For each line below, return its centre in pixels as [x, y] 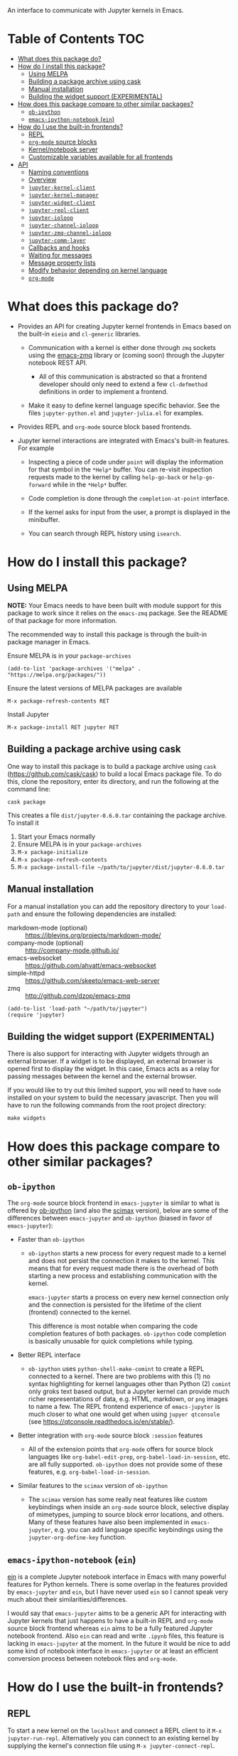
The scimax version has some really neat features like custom [118, 1499]
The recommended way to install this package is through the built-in [107, 634]
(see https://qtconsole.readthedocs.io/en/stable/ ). [102, 1422]
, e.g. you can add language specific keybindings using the [137, 1530]
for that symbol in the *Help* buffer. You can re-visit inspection [120, 469]
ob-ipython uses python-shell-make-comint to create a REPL [116, 1369]
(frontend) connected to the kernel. [80, 1312]
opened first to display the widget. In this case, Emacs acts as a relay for [114, 1069]
